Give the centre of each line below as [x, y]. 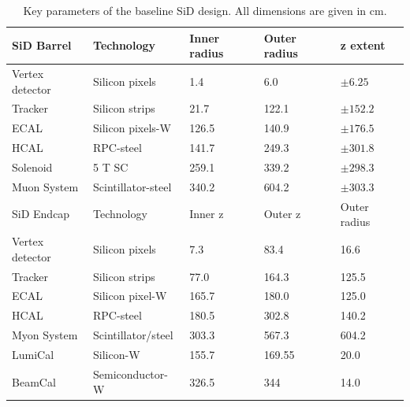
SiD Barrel [42, 45]
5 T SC [111, 167]
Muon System [45, 186]
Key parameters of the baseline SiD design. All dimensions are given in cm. [205, 10]
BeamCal [34, 381]
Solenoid [32, 167]
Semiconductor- [130, 374]
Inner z [207, 214]
